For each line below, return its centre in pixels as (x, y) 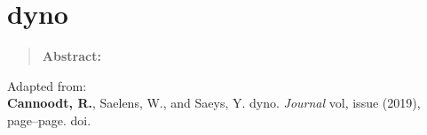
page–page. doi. (49, 120)
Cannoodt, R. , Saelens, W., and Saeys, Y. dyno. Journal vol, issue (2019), (214, 103)
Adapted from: (47, 85)
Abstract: (71, 56)
